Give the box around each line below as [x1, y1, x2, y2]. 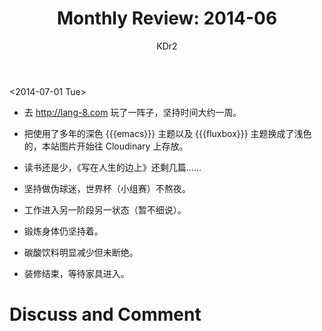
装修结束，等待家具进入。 [23, 267, 130, 279]
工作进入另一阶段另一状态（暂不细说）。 [23, 203, 187, 216]
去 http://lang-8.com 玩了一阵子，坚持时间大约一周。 [23, 106, 242, 118]
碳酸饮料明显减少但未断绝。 [23, 246, 139, 258]
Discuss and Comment [9, 303, 202, 326]
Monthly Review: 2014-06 [56, 7, 278, 30]
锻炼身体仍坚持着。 [23, 225, 104, 237]
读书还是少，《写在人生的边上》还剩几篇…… [23, 161, 202, 173]
